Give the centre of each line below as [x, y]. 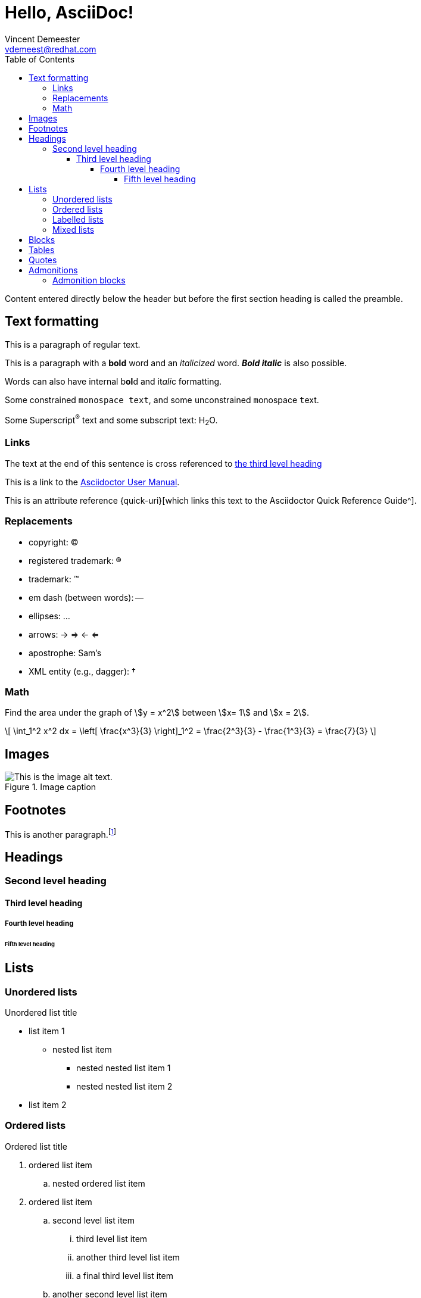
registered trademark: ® [75, 560]
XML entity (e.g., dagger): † [82, 671]
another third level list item [128, 1257]
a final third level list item [125, 1275]
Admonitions [53, 270]
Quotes [43, 260]
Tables [42, 249]
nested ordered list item [99, 1183]
